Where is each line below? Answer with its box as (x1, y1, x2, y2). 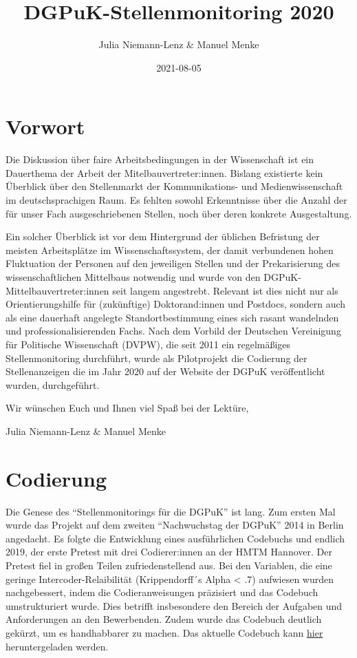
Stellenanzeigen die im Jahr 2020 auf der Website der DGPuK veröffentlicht (6, 364, 325, 379)
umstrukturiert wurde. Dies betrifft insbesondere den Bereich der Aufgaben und (6, 598, 343, 613)
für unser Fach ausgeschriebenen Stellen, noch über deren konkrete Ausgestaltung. (6, 206, 352, 220)
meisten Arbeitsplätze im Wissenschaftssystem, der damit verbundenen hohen (6, 242, 334, 257)
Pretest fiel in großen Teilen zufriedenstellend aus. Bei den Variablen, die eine (6, 558, 332, 573)
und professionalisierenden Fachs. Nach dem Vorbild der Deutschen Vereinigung (6, 323, 341, 338)
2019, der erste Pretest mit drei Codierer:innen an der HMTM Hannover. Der (6, 544, 332, 559)
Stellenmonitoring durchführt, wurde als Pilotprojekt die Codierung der (6, 350, 307, 365)
